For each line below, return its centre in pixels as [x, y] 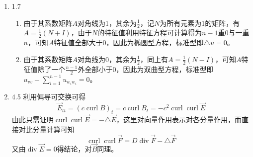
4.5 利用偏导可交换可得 [49, 97]
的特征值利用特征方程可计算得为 [149, 33]
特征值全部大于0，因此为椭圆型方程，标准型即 [129, 42]
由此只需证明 [33, 119]
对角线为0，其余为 [107, 59]
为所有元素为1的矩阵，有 [200, 23]
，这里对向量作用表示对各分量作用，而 [179, 119]
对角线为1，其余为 [107, 23]
